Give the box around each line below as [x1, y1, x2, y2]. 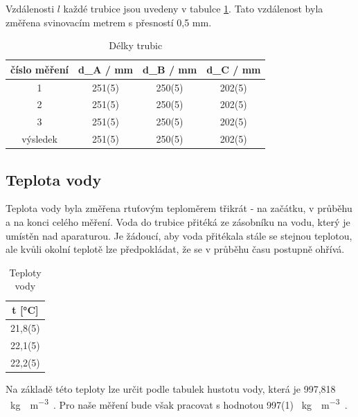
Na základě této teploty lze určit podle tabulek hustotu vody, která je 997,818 [6, 381, 336, 396]
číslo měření [10, 62, 69, 76]
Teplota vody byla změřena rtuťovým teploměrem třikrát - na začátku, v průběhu [6, 201, 352, 215]
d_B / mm [142, 62, 197, 76]
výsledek [21, 132, 57, 146]
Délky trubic [109, 38, 163, 53]
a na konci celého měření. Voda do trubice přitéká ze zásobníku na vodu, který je [6, 215, 350, 229]
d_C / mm [206, 62, 261, 76]
